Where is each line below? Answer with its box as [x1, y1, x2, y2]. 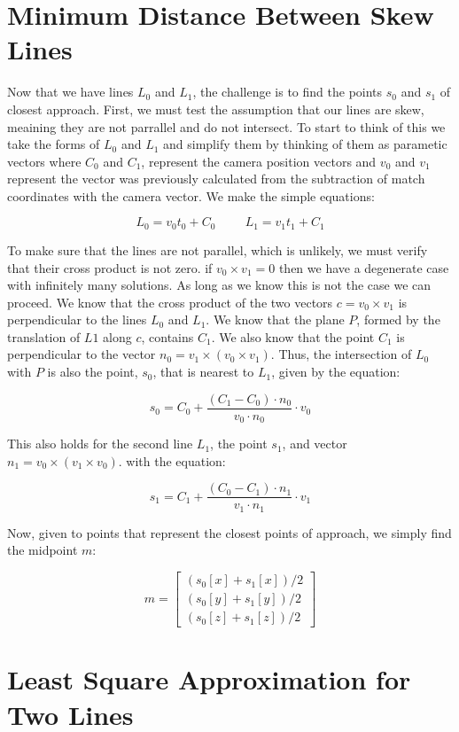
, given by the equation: [271, 362, 401, 381]
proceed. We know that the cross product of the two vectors [7, 292, 333, 311]
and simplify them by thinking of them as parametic [163, 135, 447, 153]
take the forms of [7, 135, 100, 153]
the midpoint [7, 541, 78, 559]
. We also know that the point [211, 327, 375, 346]
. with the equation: [118, 451, 226, 470]
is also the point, [47, 362, 138, 381]
